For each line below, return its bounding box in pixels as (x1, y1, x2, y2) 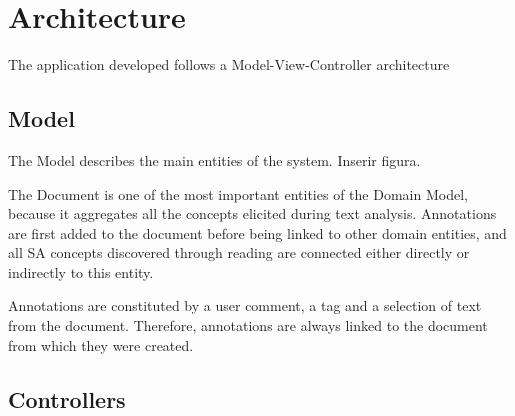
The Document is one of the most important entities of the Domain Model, (8, 183, 468, 204)
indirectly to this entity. (8, 261, 154, 282)
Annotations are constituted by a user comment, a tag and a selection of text (8, 295, 482, 316)
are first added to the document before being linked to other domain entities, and (8, 222, 507, 243)
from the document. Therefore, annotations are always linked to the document (8, 315, 488, 336)
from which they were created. (8, 334, 194, 355)
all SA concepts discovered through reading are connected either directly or (8, 242, 470, 263)
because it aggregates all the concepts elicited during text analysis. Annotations (8, 203, 497, 224)
